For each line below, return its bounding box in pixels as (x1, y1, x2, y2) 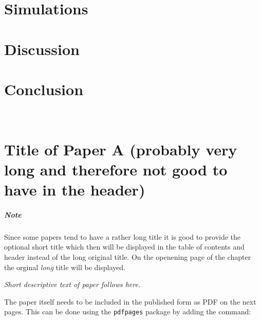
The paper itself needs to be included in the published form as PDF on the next (4, 296, 256, 307)
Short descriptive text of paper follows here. (4, 279, 141, 290)
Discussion (4, 38, 80, 59)
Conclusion (4, 78, 84, 99)
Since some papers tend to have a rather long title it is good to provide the (4, 231, 241, 242)
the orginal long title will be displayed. (4, 261, 125, 272)
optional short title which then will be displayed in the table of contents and (4, 241, 245, 252)
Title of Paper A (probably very (4, 138, 237, 159)
